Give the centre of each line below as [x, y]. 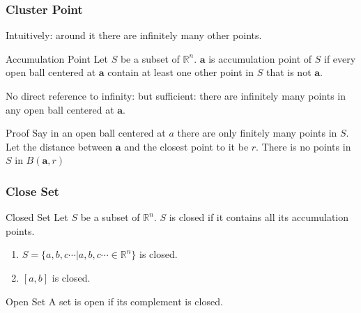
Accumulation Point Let [57, 58]
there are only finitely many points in [257, 133]
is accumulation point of [260, 58]
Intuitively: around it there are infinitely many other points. [134, 35]
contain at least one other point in [181, 72]
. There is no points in [304, 146]
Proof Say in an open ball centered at [86, 133]
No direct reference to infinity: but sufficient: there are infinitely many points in [176, 96]
